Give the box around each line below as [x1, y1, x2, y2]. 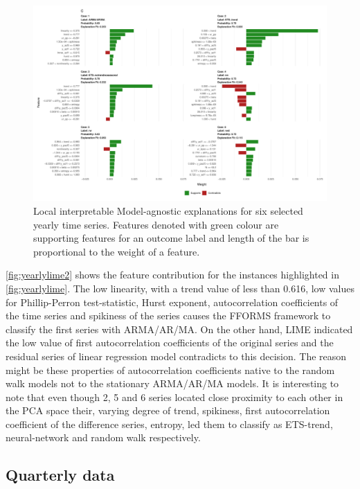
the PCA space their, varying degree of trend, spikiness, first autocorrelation [6, 403, 330, 418]
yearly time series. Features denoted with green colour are [33, 217, 279, 231]
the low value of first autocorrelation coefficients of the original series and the [6, 335, 334, 350]
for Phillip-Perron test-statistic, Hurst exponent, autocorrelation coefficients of [6, 294, 339, 309]
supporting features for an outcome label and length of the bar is [33, 231, 309, 245]
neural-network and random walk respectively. [6, 430, 201, 445]
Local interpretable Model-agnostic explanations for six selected [33, 203, 303, 217]
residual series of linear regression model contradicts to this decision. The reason [6, 348, 347, 363]
